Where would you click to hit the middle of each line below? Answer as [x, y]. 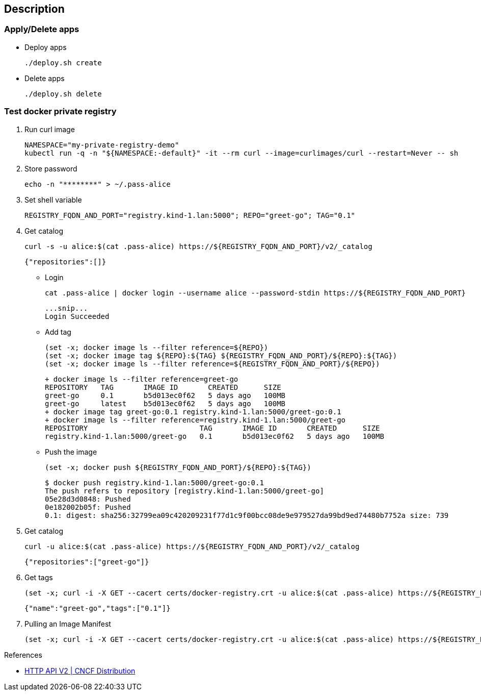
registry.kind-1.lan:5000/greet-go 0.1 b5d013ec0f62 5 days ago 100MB [215, 436]
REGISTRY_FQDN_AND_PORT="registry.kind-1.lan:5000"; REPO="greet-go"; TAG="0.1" [190, 215]
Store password [51, 168]
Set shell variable [53, 200]
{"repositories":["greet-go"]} [87, 562]
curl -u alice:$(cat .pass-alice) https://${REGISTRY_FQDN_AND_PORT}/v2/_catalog [192, 546]
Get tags [39, 577]
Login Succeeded [77, 316]
